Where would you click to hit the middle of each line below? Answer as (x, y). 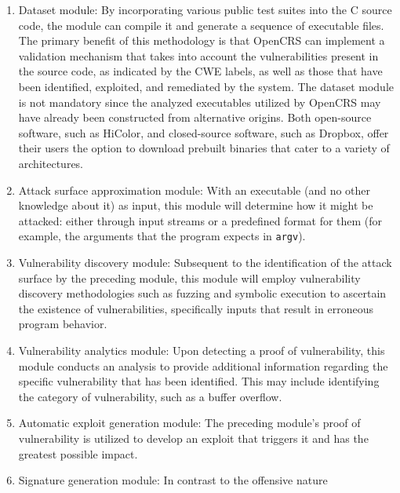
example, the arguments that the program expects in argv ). (162, 236)
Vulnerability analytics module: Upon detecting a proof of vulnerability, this (202, 350)
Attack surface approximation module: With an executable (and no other (195, 190)
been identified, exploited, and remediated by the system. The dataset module (206, 86)
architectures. (51, 163)
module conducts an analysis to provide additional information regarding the (203, 365)
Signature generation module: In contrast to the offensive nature (173, 480)
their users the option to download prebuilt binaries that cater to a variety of (204, 148)
